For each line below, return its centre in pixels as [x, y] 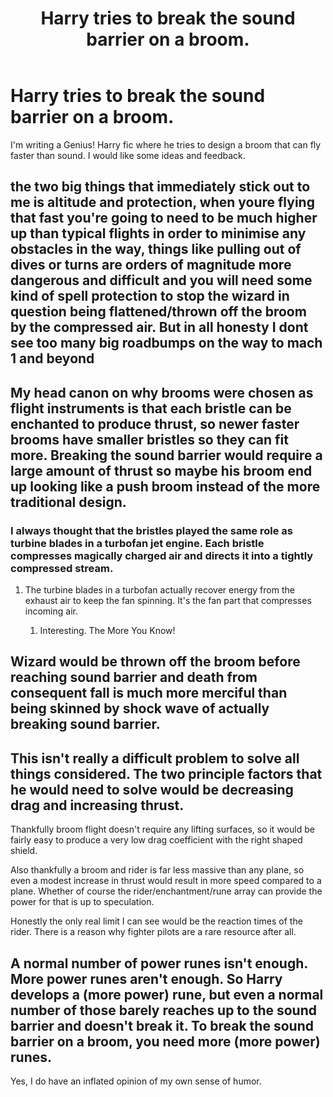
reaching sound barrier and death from [134, 677]
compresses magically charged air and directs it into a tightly [162, 555]
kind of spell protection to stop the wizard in [150, 296]
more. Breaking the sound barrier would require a [166, 455]
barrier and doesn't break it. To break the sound [162, 1025]
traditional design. [68, 502]
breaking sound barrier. [85, 724]
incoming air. [51, 611]
